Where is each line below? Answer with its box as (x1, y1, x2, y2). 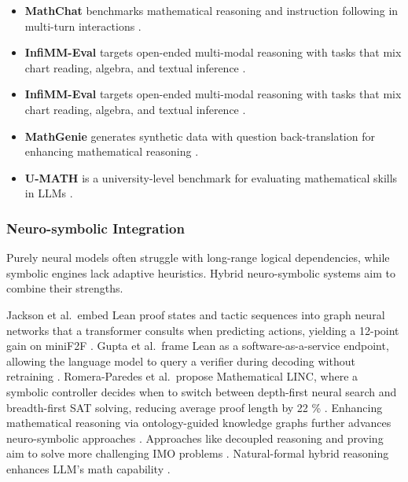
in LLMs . (24, 185, 73, 201)
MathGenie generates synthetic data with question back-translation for (24, 127, 375, 144)
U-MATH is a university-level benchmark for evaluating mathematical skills (24, 169, 398, 186)
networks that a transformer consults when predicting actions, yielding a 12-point (6, 322, 399, 338)
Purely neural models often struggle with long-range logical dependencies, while (6, 249, 390, 266)
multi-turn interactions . (24, 17, 142, 34)
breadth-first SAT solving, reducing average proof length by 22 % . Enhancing (6, 399, 383, 415)
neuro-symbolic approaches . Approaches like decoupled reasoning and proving (6, 429, 384, 446)
